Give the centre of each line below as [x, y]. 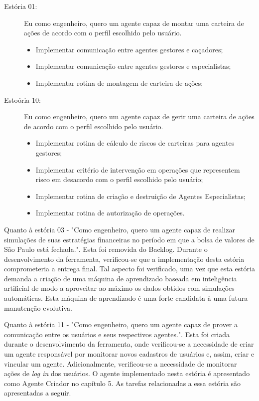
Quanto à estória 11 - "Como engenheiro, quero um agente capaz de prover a [121, 324]
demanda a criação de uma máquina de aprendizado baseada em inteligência [121, 278]
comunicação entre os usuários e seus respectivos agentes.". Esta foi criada [117, 334]
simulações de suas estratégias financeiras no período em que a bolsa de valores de [129, 239]
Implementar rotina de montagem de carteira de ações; [119, 83]
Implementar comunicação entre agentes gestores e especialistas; [133, 66]
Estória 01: [21, 6]
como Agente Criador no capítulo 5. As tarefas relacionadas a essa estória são [123, 383]
